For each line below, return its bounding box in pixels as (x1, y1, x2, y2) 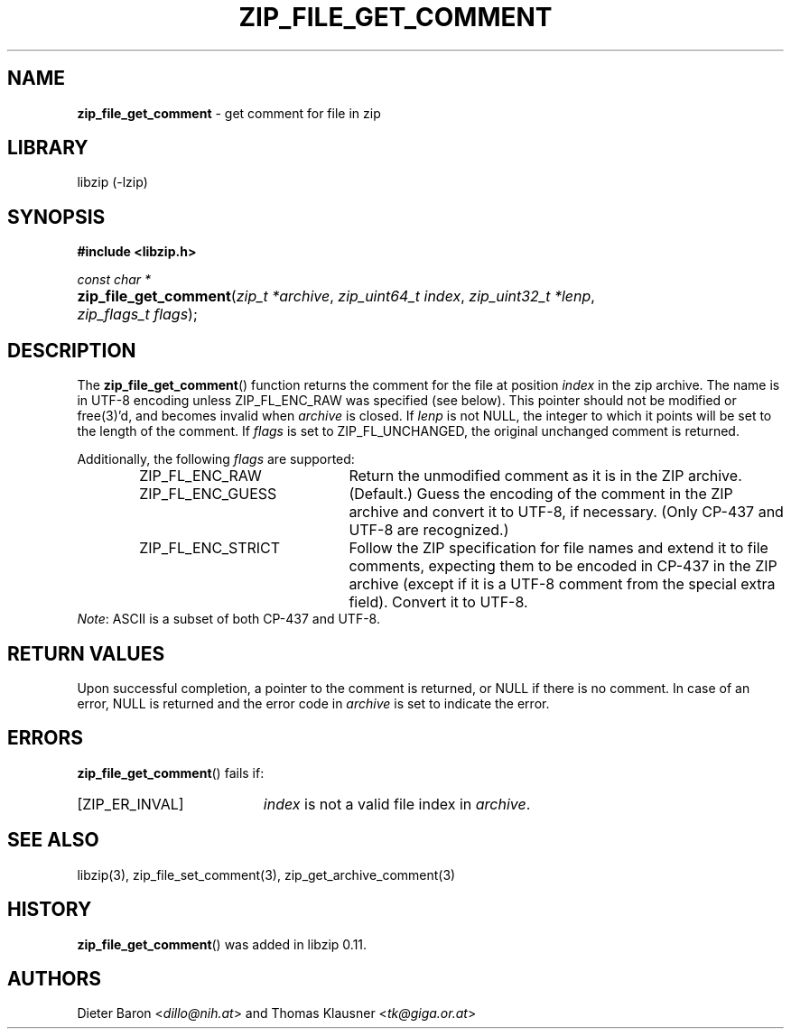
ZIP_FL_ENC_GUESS (139, 485, 277, 504)
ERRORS (7, 726, 84, 750)
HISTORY (7, 898, 92, 921)
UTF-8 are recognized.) (349, 521, 509, 540)
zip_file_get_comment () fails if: (77, 764, 265, 781)
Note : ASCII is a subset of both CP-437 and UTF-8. (77, 611, 380, 627)
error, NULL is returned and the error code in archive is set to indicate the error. (77, 695, 550, 711)
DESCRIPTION (7, 338, 136, 362)
